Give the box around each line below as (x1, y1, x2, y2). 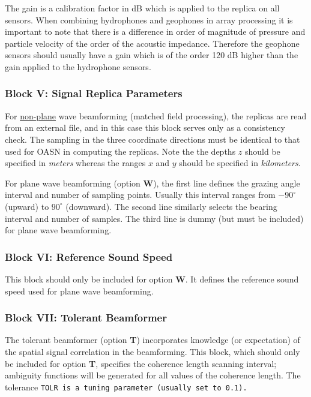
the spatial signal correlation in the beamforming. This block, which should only (5, 345, 300, 357)
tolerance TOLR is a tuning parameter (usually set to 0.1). (5, 380, 247, 393)
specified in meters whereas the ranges (5, 157, 146, 169)
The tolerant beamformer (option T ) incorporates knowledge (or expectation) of (5, 333, 300, 346)
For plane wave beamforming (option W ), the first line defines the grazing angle (5, 176, 300, 189)
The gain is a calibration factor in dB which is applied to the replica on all (5, 2, 280, 14)
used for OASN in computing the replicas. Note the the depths (5, 145, 236, 157)
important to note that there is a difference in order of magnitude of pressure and (5, 25, 306, 38)
